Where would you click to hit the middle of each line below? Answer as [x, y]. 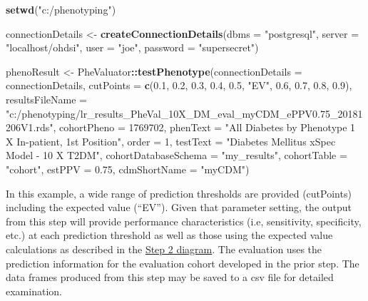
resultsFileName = [46, 99]
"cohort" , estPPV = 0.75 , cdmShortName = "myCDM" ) [128, 169]
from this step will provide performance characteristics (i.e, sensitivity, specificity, [184, 221]
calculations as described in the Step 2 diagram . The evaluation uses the [164, 249]
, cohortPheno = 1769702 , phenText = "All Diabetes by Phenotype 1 [204, 127]
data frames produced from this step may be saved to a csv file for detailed [170, 277]
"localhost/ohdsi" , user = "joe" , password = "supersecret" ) [132, 47]
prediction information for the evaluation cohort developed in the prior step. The [183, 263]
